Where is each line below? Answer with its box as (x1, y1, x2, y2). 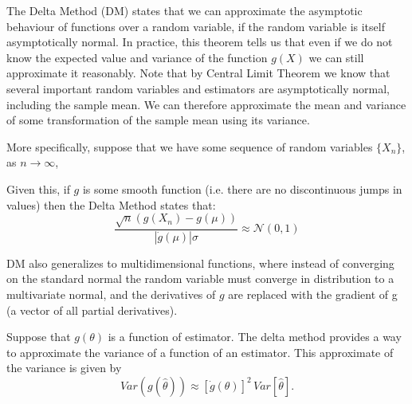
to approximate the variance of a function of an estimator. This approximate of (6, 343, 394, 360)
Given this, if (6, 180, 70, 197)
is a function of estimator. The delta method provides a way (108, 328, 402, 345)
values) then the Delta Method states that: (6, 196, 216, 213)
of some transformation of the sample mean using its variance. (6, 112, 310, 128)
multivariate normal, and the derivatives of (6, 285, 216, 302)
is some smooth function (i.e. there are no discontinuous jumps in (82, 180, 402, 197)
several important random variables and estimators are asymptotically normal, (6, 80, 390, 96)
